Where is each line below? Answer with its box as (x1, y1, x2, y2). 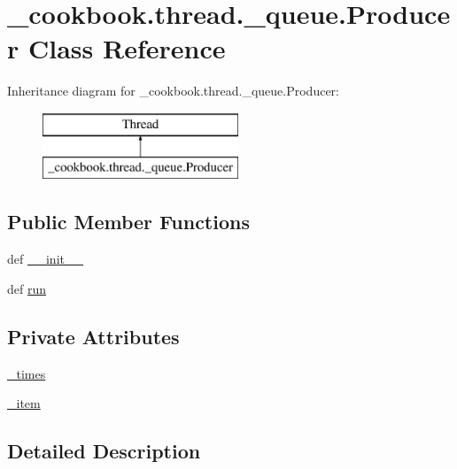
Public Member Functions (7, 208, 250, 235)
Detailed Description (7, 437, 201, 465)
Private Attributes (7, 322, 180, 350)
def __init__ (7, 250, 83, 268)
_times (7, 364, 46, 382)
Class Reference (27, 30, 226, 66)
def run (7, 279, 47, 297)
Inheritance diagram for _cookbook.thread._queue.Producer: (7, 81, 340, 100)
